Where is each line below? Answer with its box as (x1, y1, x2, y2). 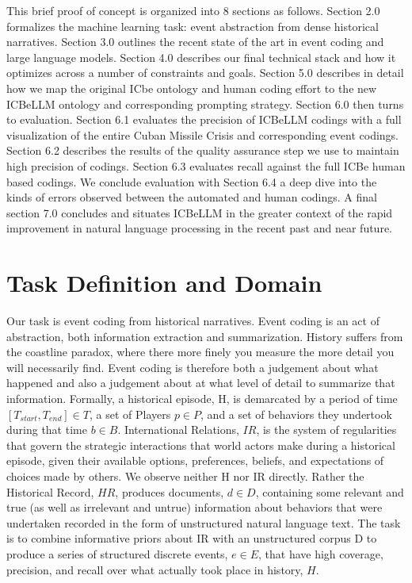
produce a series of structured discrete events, (6, 545, 228, 562)
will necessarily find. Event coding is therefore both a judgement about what (6, 359, 379, 375)
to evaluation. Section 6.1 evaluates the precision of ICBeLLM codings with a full (6, 111, 402, 128)
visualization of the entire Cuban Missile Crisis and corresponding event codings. (6, 126, 399, 143)
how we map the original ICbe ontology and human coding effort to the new (6, 79, 377, 96)
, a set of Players (90, 405, 171, 422)
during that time (6, 421, 87, 438)
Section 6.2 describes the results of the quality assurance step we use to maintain (6, 142, 399, 159)
